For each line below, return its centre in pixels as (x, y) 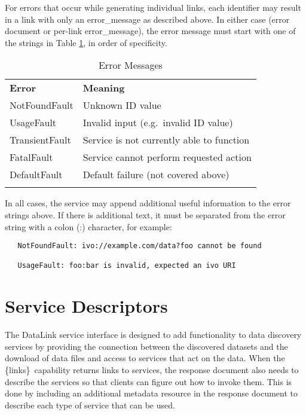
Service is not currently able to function (166, 140)
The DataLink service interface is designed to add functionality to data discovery (153, 335)
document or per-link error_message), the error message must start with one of (150, 31)
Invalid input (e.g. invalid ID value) (158, 123)
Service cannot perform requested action (167, 157)
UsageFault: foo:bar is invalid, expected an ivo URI (127, 266)
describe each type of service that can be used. (90, 405)
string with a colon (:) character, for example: (88, 226)
